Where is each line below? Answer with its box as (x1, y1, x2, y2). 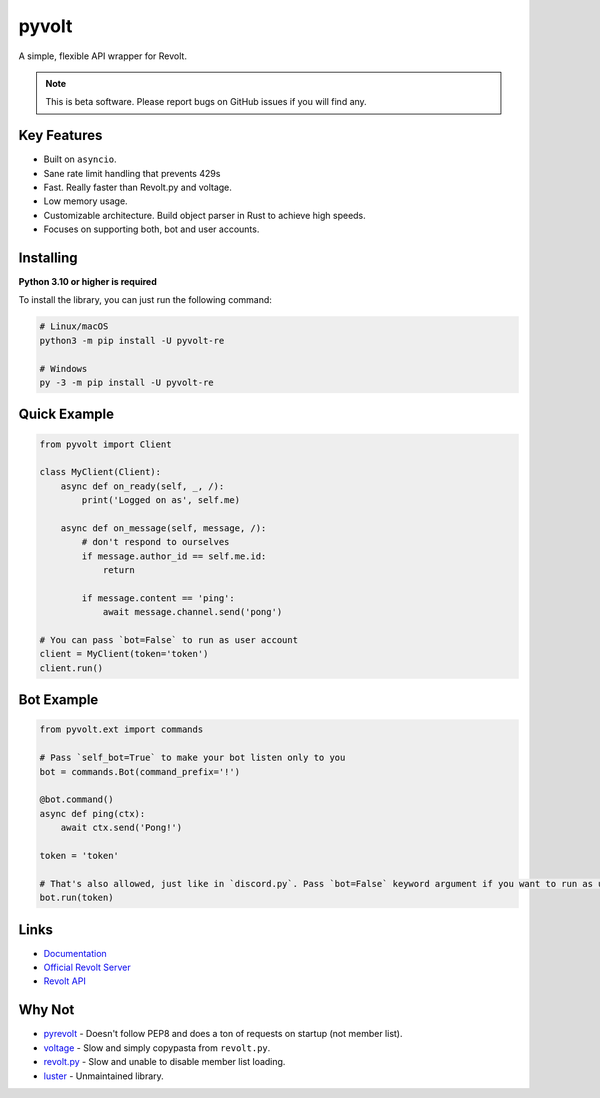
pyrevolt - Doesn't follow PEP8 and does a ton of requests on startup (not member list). (43, 1028, 403, 1040)
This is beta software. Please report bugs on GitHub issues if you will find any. (45, 96, 367, 108)
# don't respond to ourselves (81, 536, 230, 548)
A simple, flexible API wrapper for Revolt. (18, 50, 187, 62)
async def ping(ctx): (39, 808, 146, 819)
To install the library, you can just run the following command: (18, 294, 272, 306)
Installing (18, 250, 79, 266)
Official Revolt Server (43, 961, 131, 974)
